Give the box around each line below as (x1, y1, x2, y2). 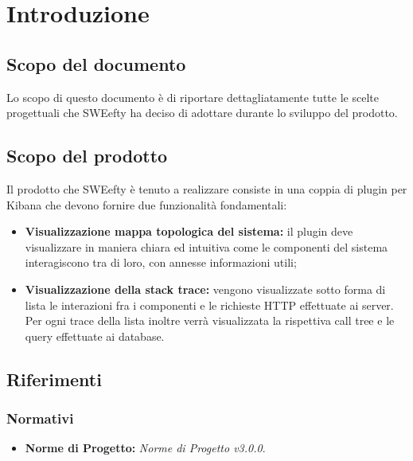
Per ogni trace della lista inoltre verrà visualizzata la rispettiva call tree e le (25, 312, 395, 329)
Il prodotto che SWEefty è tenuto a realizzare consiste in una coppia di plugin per (6, 180, 407, 197)
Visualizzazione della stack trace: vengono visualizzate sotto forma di (25, 280, 386, 297)
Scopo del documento (6, 51, 186, 76)
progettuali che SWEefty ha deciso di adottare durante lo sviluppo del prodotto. (6, 104, 398, 121)
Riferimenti (6, 366, 102, 391)
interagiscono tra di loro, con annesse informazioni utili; (25, 254, 297, 271)
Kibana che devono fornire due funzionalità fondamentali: (6, 196, 287, 213)
